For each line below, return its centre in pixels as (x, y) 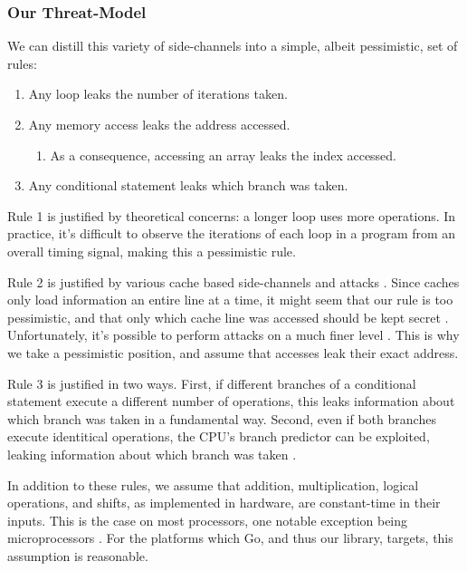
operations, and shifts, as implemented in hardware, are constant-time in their (224, 503)
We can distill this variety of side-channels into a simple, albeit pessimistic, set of (233, 46)
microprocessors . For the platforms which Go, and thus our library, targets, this (230, 538)
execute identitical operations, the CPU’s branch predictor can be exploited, (219, 436)
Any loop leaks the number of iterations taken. (158, 94)
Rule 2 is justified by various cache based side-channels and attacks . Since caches (233, 281)
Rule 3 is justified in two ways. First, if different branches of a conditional (212, 383)
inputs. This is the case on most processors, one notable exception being (208, 520)
